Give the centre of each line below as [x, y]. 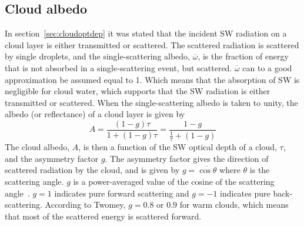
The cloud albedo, [37, 147]
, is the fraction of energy [243, 56]
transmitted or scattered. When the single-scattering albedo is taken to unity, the [151, 102]
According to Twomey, [85, 205]
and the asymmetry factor [52, 158]
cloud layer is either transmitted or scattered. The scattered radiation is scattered [152, 44]
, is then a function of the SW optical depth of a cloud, [178, 147]
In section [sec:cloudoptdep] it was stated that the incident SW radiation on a [146, 33]
